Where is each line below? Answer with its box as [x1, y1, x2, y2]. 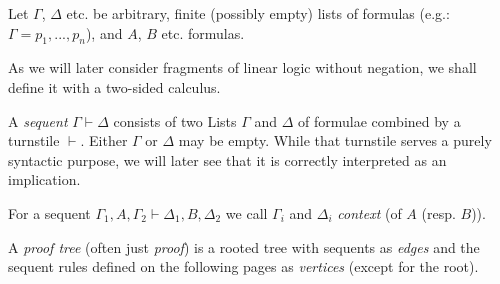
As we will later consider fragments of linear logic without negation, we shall [8, 57, 477, 78]
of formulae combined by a [298, 110, 461, 131]
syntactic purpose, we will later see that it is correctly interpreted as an [8, 149, 447, 170]
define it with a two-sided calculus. [8, 76, 221, 97]
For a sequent [8, 202, 91, 223]
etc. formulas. [161, 22, 245, 43]
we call [225, 202, 268, 223]
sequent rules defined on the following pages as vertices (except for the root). [8, 256, 479, 277]
